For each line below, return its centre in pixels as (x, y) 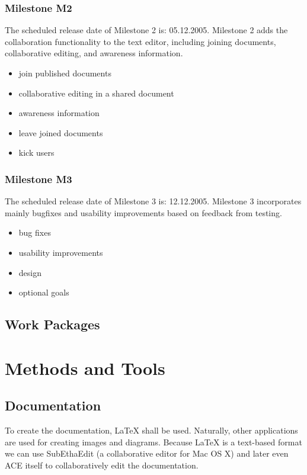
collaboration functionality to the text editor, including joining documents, (140, 41)
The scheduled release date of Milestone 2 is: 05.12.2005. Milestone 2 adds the (146, 30)
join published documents (65, 73)
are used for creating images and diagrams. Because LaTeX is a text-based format (153, 442)
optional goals (44, 292)
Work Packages (52, 324)
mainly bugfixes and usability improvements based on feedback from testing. (143, 212)
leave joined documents (61, 132)
